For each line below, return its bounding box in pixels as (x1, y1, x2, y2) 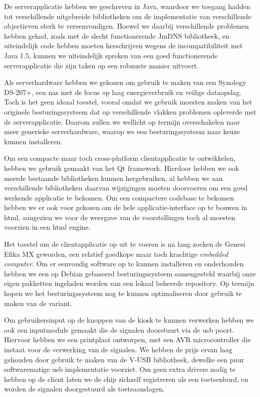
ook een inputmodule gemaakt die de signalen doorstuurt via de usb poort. (4, 324, 234, 335)
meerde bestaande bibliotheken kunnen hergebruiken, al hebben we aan (4, 172, 223, 183)
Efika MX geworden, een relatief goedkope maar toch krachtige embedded (4, 248, 228, 259)
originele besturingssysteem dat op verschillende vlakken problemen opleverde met (4, 106, 256, 117)
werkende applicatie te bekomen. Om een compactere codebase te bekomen (4, 192, 234, 203)
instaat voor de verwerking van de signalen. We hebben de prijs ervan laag (4, 344, 232, 354)
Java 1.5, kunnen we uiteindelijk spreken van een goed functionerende (4, 50, 218, 60)
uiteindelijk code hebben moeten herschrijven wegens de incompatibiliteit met (4, 40, 243, 51)
